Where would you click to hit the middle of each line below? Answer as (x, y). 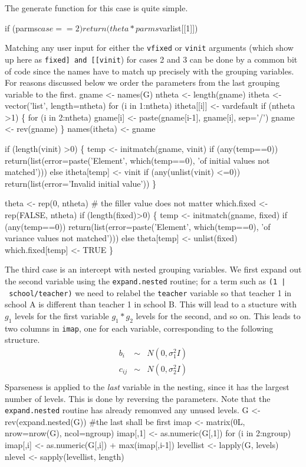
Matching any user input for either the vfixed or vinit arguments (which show (149, 48)
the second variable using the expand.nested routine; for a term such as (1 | (145, 281)
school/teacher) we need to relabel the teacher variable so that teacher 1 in (150, 292)
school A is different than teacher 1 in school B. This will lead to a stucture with (151, 304)
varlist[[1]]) (178, 27)
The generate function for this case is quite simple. (96, 8)
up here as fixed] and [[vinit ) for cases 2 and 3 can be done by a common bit (151, 59)
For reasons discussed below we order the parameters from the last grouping (142, 82)
